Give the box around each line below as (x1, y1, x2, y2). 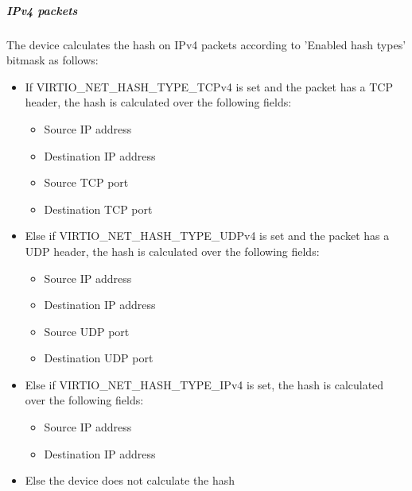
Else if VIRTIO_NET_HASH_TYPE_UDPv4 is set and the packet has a (25, 227, 390, 244)
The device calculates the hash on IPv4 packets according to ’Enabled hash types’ (6, 36, 406, 52)
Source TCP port (44, 174, 129, 191)
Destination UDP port (44, 350, 154, 366)
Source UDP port (44, 323, 130, 339)
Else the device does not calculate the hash (25, 472, 235, 489)
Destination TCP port (44, 200, 153, 217)
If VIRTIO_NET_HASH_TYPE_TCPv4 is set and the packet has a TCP (25, 78, 394, 95)
